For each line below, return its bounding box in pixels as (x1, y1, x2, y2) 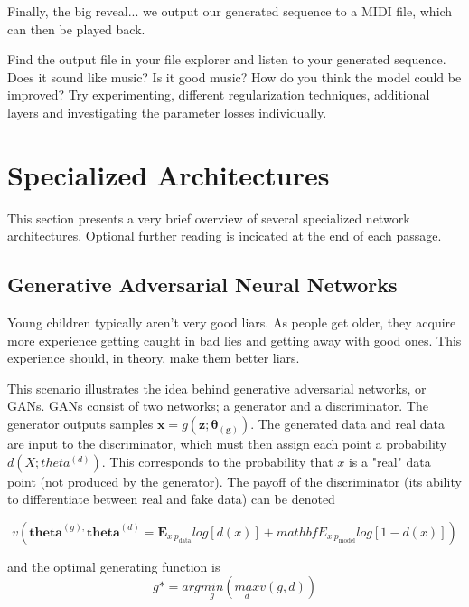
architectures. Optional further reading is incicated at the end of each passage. (7, 226, 442, 245)
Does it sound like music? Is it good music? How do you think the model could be (7, 67, 462, 86)
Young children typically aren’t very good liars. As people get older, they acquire (7, 313, 456, 332)
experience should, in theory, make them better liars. (7, 348, 300, 367)
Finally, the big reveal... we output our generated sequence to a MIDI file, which (7, 2, 453, 20)
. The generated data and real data (250, 414, 445, 433)
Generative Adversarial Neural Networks (7, 270, 398, 299)
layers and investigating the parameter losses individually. (7, 102, 327, 121)
